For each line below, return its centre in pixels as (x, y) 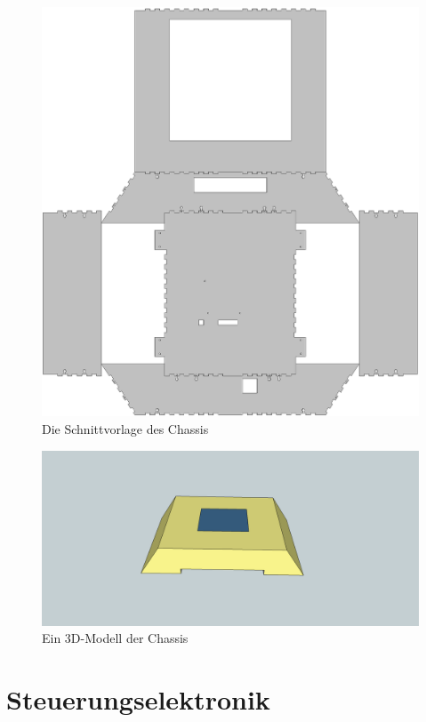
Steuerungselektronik (138, 699)
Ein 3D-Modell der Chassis (115, 638)
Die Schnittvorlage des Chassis (125, 429)
